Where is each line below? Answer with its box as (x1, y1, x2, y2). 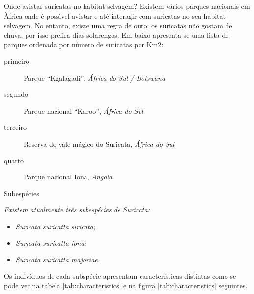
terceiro (4, 122, 27, 132)
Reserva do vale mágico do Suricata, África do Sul (24, 138, 174, 148)
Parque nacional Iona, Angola (24, 172, 113, 182)
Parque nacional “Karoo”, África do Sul (24, 105, 143, 116)
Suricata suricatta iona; (15, 237, 86, 248)
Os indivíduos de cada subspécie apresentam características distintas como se (4, 270, 236, 281)
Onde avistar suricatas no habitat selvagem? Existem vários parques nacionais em (4, 1, 250, 11)
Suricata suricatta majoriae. (15, 254, 100, 265)
